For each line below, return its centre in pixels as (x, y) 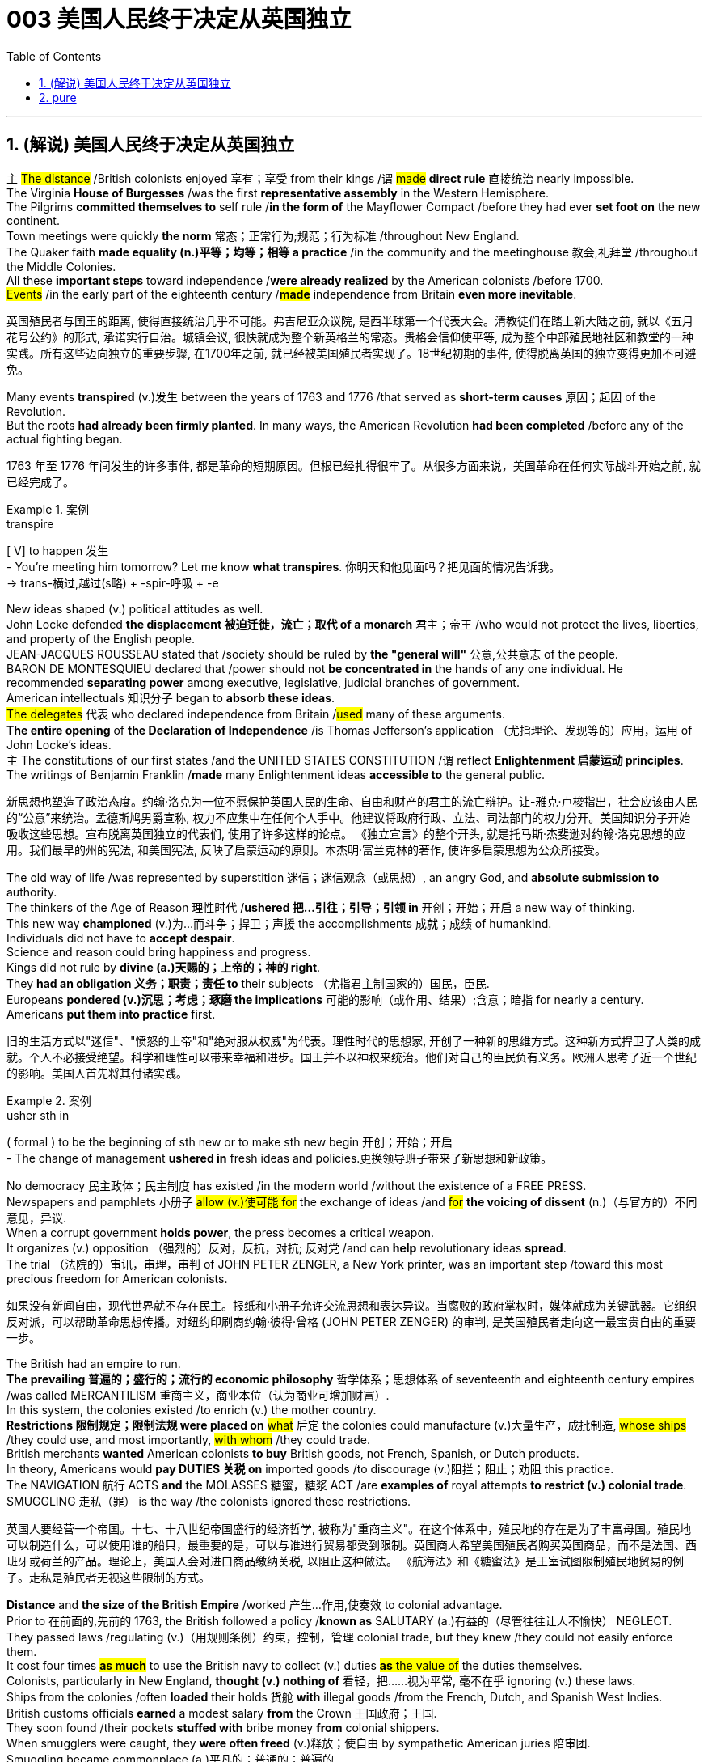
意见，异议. (37, 1218)
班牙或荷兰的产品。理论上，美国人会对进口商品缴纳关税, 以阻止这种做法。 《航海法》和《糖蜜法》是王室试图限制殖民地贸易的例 (345, 1561)
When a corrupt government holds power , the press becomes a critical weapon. (221, 1232)
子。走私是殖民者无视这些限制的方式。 (108, 1577)
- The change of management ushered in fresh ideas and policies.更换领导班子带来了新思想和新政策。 (280, 1158)
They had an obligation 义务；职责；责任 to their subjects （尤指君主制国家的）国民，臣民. (248, 983)
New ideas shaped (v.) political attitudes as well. (135, 608)
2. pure (58, 97)
